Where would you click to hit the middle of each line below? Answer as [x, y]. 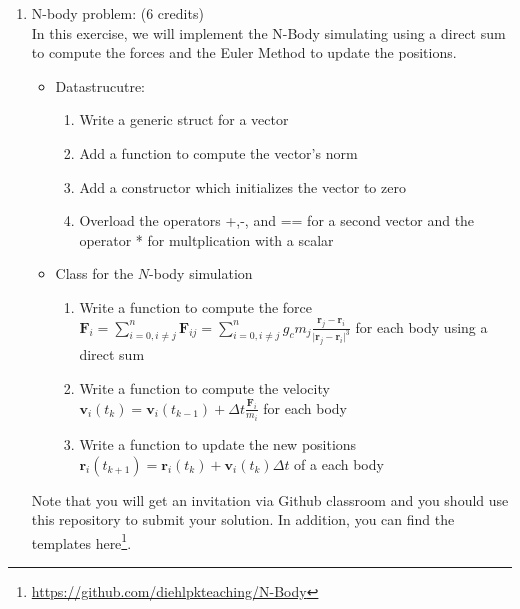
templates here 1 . [81, 541]
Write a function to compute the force [196, 306]
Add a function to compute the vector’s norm [218, 152]
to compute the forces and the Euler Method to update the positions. [244, 52]
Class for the [94, 273]
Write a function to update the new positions [218, 444]
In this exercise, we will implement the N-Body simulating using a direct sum [268, 32]
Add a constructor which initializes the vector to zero [242, 186]
